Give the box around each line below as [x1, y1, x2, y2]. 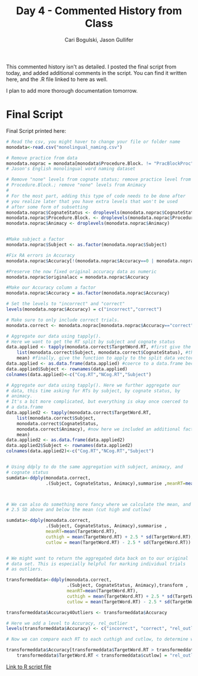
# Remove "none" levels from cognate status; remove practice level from [6, 177, 192, 182]
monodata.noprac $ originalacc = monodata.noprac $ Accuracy [6, 274, 149, 280]
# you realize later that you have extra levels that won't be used [6, 198, 178, 204]
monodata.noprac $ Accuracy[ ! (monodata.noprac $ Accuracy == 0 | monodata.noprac [6, 258, 196, 264]
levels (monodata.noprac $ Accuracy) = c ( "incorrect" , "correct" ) [6, 306, 162, 312]
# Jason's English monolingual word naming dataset [6, 166, 136, 172]
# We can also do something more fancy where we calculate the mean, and [6, 501, 192, 507]
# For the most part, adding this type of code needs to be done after [6, 193, 186, 199]
